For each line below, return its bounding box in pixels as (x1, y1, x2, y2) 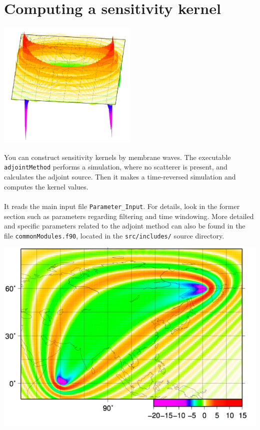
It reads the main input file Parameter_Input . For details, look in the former (4, 200, 240, 211)
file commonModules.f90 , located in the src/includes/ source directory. (4, 230, 224, 240)
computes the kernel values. (4, 181, 88, 191)
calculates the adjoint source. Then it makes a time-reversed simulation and (4, 171, 236, 182)
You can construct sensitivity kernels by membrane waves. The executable (4, 151, 231, 162)
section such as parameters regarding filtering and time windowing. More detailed (4, 210, 254, 221)
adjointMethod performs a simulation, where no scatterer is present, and (4, 161, 227, 172)
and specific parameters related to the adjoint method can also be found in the (4, 220, 245, 231)
